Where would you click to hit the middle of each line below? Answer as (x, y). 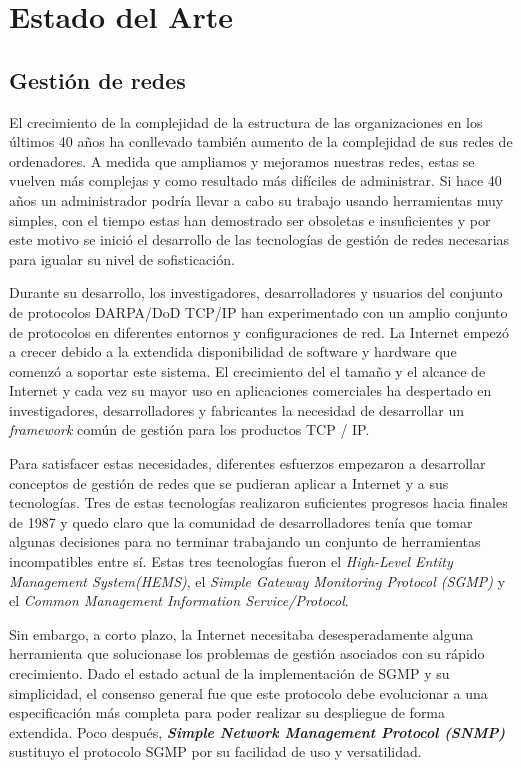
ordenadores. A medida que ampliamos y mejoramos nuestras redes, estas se (242, 160)
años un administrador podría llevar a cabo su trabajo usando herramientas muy (256, 199)
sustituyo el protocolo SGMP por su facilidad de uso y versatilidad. (215, 751)
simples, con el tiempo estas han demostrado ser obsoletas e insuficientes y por (250, 219)
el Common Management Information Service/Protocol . (179, 600)
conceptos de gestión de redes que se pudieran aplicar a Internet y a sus (229, 482)
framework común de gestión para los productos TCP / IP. (189, 429)
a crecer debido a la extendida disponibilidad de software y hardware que (233, 351)
